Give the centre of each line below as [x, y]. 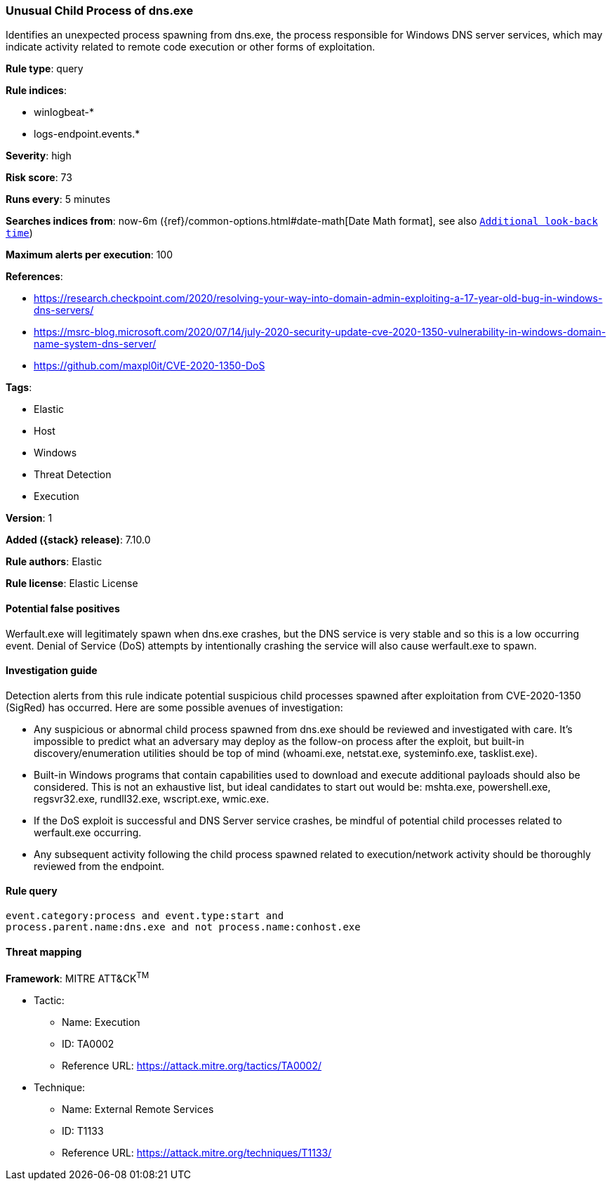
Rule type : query [45, 69]
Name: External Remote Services [138, 1109]
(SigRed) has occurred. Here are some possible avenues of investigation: [174, 707]
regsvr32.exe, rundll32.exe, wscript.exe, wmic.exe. [152, 798]
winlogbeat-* [64, 112]
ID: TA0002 [88, 1043]
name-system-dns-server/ [95, 344]
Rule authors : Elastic [54, 562]
